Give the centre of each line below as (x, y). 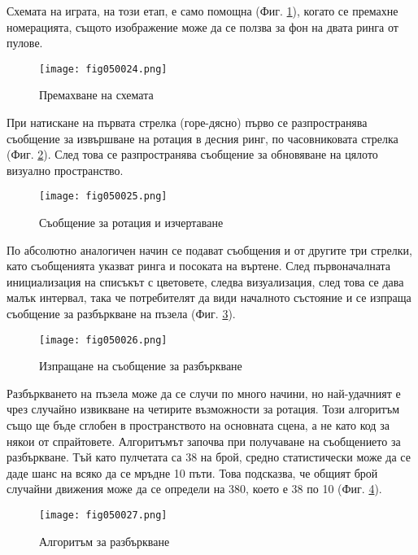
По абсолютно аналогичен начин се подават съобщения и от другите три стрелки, (209, 249)
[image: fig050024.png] (103, 69)
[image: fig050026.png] (103, 340)
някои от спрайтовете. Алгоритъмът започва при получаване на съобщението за (204, 441)
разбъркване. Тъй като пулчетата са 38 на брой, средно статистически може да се (209, 457)
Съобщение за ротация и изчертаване (131, 223)
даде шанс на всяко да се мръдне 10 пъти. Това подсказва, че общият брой (192, 472)
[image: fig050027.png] (103, 516)
